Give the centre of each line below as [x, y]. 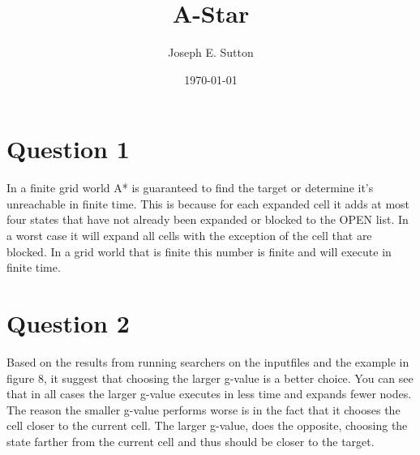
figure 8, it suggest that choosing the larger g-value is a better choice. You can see [210, 378]
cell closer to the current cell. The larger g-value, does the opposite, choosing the [207, 425]
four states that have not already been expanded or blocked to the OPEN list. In [208, 219]
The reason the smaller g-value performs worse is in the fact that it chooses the [204, 409]
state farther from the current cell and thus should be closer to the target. [191, 441]
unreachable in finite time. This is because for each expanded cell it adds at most [208, 203]
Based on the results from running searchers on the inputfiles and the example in [208, 361]
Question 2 [68, 323]
